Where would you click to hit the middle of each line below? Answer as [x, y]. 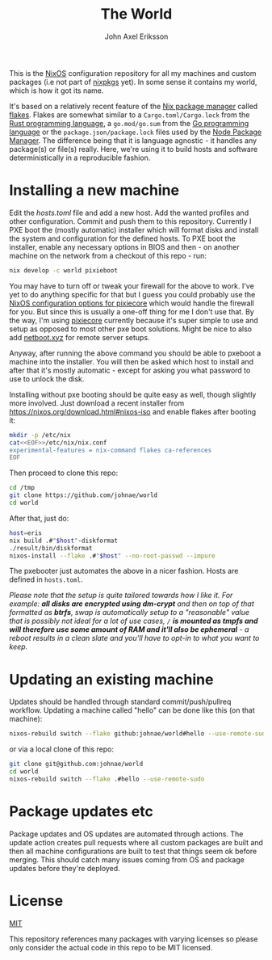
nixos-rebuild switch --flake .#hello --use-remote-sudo [107, 779]
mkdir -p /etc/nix [40, 435]
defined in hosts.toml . [46, 579]
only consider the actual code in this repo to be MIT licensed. [111, 947]
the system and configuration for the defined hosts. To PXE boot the [123, 238]
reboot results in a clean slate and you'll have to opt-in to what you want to [134, 638]
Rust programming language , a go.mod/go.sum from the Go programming [129, 123]
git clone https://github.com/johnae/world [84, 495]
